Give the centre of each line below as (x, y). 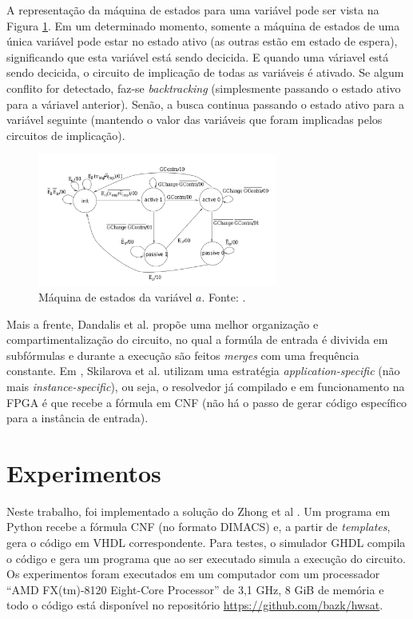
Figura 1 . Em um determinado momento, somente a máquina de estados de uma (203, 25)
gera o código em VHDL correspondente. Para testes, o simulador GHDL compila (206, 543)
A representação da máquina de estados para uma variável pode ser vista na (193, 10)
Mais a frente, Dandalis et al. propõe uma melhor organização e (163, 323)
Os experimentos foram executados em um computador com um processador (193, 574)
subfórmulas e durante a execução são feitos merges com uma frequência (183, 355)
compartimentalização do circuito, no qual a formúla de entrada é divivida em (197, 339)
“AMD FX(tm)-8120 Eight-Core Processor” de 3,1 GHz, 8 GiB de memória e (195, 589)
